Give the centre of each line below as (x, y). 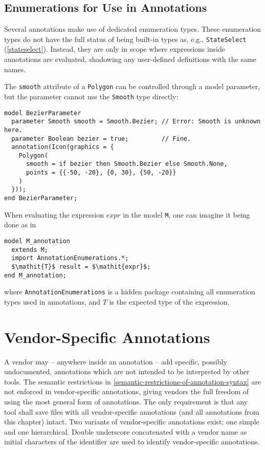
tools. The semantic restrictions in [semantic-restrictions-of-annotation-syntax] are (133, 381)
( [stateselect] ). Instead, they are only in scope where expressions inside (115, 49)
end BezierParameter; (41, 198)
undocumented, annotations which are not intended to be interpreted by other (127, 371)
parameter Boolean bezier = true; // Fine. (101, 138)
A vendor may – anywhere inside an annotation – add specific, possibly (116, 361)
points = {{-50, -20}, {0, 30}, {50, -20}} (101, 173)
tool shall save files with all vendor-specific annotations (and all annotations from (132, 411)
